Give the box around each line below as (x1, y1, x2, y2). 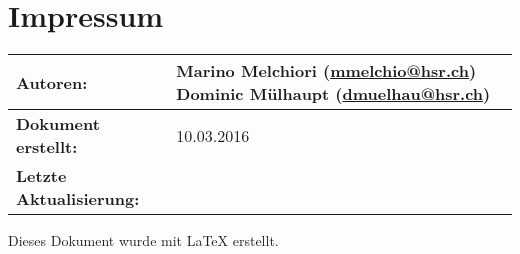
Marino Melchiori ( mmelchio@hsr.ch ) (176, 59, 477, 83)
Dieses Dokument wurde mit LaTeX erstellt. (8, 230, 279, 251)
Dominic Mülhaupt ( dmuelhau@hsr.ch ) (176, 82, 491, 106)
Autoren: (16, 70, 88, 94)
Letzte (16, 164, 67, 188)
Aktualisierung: (16, 187, 140, 211)
